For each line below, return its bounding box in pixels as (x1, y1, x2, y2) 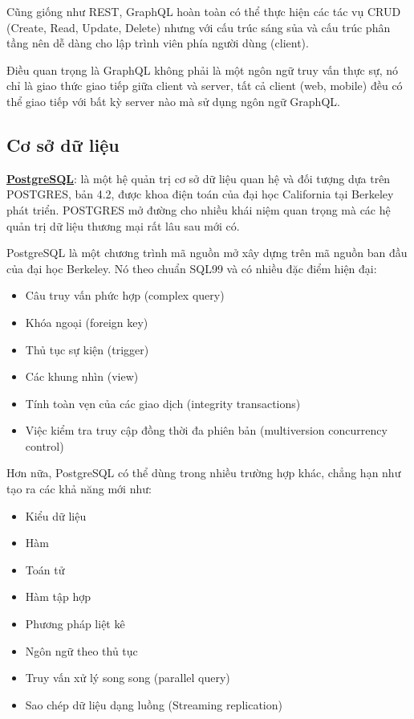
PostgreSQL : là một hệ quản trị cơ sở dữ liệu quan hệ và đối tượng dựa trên (6, 170, 391, 186)
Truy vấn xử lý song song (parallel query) (25, 669, 230, 686)
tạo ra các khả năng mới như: (6, 480, 152, 497)
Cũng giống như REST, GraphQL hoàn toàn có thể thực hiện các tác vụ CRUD (6, 3, 401, 19)
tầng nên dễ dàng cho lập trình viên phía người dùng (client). (6, 35, 309, 51)
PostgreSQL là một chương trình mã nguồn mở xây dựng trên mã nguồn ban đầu (6, 244, 408, 261)
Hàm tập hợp (25, 588, 91, 605)
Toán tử (25, 561, 65, 578)
